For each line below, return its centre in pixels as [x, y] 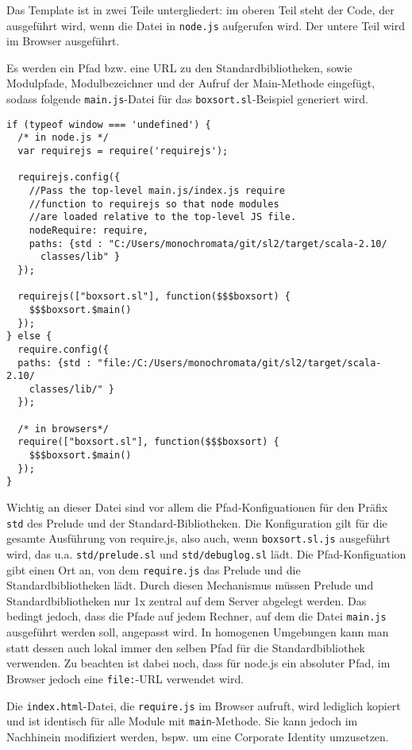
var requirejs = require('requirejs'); [123, 151]
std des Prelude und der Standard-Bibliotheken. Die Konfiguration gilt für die [197, 522]
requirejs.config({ [69, 178]
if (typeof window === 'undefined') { [109, 124]
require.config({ [63, 349]
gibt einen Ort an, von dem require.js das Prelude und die [154, 569]
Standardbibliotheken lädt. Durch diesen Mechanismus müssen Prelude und [190, 585]
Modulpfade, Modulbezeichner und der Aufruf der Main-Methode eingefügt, [191, 83]
